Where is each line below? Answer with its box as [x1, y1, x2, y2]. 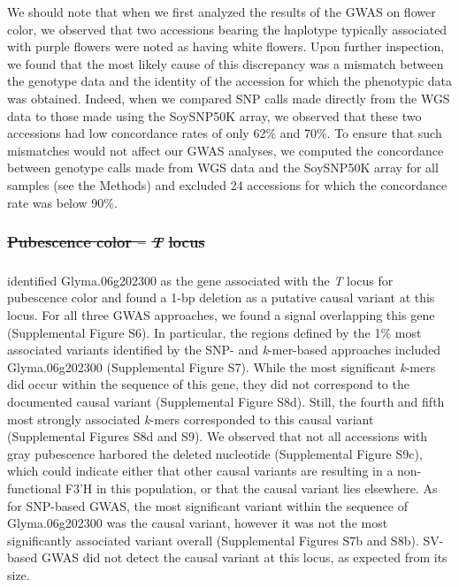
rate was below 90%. [7, 193, 118, 211]
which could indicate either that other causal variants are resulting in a [7, 461, 394, 480]
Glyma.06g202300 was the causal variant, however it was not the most [7, 514, 388, 532]
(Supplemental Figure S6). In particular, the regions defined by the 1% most [7, 323, 422, 341]
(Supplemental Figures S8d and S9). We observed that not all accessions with [7, 427, 428, 446]
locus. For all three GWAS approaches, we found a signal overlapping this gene [7, 306, 435, 324]
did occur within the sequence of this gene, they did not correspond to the [7, 375, 409, 393]
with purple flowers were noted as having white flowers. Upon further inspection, [7, 37, 445, 56]
